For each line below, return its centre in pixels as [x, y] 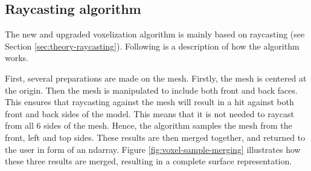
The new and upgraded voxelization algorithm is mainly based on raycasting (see [155, 34]
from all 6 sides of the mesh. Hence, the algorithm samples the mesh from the [149, 125]
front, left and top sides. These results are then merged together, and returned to [155, 137]
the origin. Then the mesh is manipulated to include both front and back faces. [151, 90]
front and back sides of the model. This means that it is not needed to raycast [149, 113]
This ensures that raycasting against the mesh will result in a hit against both [149, 102]
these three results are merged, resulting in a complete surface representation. [149, 161]
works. [17, 58]
